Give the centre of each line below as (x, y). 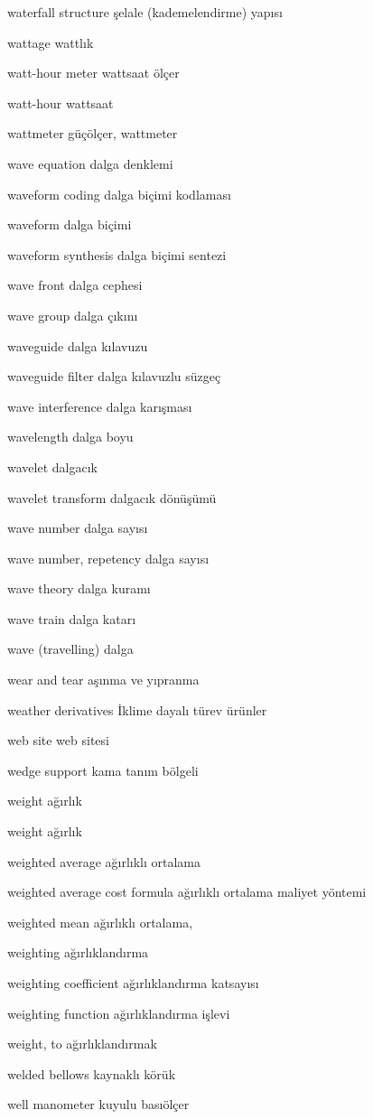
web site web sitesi (58, 740)
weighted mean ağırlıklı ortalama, (100, 922)
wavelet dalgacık (52, 466)
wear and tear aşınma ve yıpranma (103, 680)
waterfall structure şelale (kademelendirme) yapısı (145, 12)
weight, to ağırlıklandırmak (82, 1044)
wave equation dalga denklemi (90, 163)
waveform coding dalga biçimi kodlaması (119, 194)
